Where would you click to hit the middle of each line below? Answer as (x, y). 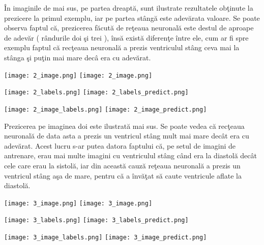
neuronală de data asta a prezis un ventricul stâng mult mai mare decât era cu (127, 136)
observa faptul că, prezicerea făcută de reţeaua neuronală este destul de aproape (129, 28)
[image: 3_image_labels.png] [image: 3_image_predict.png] (106, 237)
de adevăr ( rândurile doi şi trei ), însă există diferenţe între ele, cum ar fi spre (126, 37)
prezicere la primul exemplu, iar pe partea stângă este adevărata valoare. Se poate (132, 17)
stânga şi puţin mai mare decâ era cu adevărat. (78, 57)
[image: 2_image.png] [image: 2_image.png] (78, 75)
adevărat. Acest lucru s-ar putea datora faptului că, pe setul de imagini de (120, 145)
